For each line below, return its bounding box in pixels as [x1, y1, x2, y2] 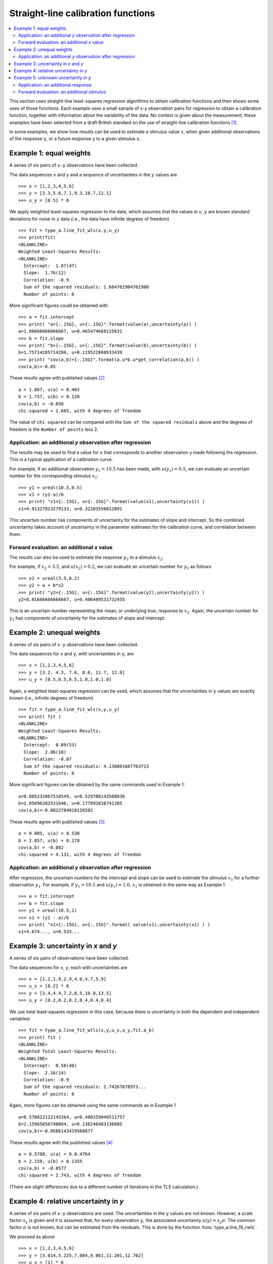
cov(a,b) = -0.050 [18, 401, 64, 407]
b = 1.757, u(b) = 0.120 [18, 394, 80, 399]
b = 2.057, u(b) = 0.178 [18, 837, 80, 843]
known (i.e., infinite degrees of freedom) [9, 695, 94, 701]
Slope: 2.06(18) [23, 749, 67, 755]
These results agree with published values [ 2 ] [9, 375, 105, 381]
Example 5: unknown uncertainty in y [14, 75, 91, 81]
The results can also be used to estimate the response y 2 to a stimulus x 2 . [9, 554, 164, 561]
